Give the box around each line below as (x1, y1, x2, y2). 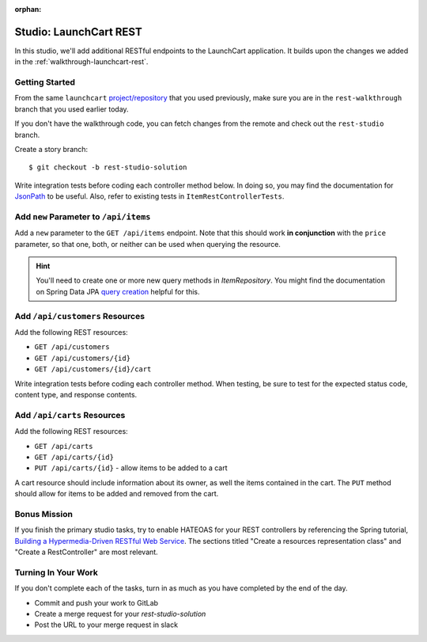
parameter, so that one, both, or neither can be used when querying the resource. (14, 239, 281, 249)
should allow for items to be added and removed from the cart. (14, 489, 219, 499)
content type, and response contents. (14, 389, 138, 399)
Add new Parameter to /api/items (14, 211, 151, 222)
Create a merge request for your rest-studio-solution (34, 609, 206, 618)
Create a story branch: (14, 145, 89, 154)
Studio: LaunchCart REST (14, 25, 142, 39)
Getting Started (14, 77, 75, 88)
